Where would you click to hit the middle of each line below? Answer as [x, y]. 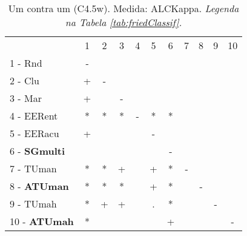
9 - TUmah [33, 204]
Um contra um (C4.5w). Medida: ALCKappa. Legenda [123, 8]
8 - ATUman [39, 186]
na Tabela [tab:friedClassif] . [123, 22]
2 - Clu [25, 80]
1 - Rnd [26, 63]
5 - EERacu [35, 133]
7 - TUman [33, 168]
